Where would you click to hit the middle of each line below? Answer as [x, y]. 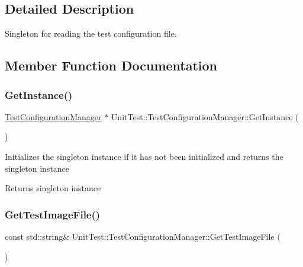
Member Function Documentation [111, 65]
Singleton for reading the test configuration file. [91, 33]
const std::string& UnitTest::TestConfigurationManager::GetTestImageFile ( [143, 236]
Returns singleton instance [53, 188]
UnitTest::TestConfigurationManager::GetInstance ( [205, 116]
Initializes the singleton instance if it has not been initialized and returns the [144, 156]
